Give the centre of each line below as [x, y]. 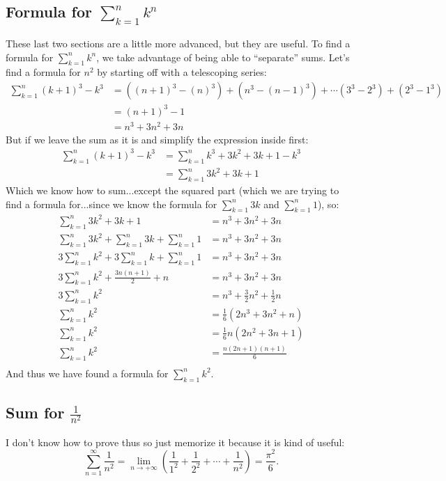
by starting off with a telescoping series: [182, 72]
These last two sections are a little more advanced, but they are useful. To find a [178, 43]
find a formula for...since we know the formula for [111, 204]
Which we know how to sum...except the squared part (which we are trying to [172, 190]
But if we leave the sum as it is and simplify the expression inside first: [157, 139]
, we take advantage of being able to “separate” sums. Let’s [223, 57]
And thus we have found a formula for [87, 373]
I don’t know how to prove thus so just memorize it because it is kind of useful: [175, 442]
